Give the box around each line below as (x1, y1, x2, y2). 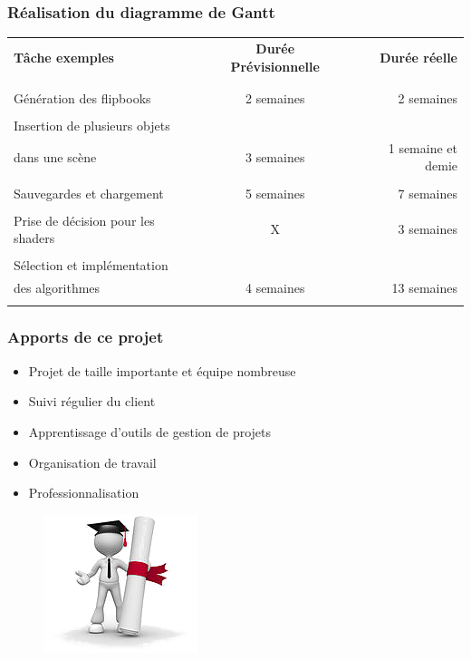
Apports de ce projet (7, 325, 164, 348)
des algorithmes (14, 278, 101, 297)
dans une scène (14, 147, 97, 166)
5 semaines (245, 183, 305, 202)
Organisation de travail (28, 452, 157, 471)
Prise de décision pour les (14, 210, 155, 229)
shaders (14, 228, 55, 247)
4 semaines (245, 278, 305, 297)
